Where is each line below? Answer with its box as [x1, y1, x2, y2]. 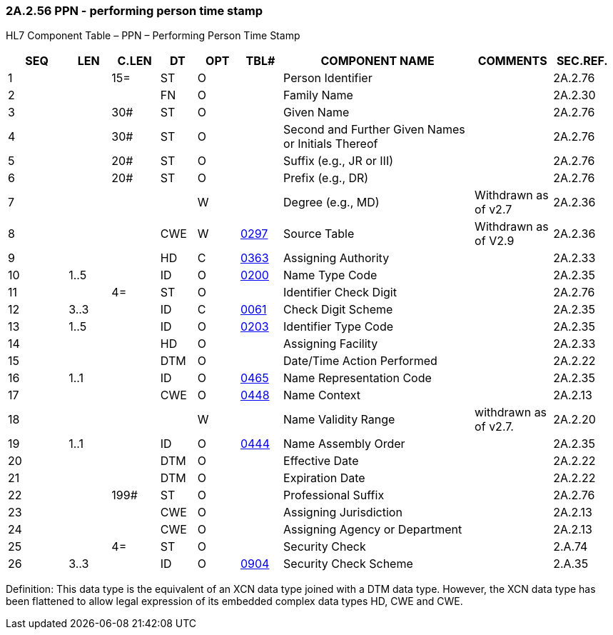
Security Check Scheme [283, 556, 413, 571]
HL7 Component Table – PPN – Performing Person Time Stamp [6, 29, 300, 42]
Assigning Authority [283, 251, 390, 266]
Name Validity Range [283, 412, 395, 427]
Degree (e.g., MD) [283, 195, 380, 210]
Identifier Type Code [283, 319, 394, 334]
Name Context [283, 388, 361, 403]
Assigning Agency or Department [283, 522, 462, 537]
